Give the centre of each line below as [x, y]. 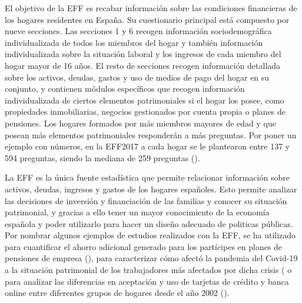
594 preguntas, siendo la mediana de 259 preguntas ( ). [102, 157]
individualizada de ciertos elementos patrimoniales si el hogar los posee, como [145, 100]
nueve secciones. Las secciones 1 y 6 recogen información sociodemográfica [138, 31]
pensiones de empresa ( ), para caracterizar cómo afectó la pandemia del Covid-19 [151, 258]
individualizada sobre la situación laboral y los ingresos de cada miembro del [143, 54]
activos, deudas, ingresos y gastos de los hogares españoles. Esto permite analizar [151, 189]
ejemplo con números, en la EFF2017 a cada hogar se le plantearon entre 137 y [147, 146]
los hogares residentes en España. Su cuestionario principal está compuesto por [147, 19]
